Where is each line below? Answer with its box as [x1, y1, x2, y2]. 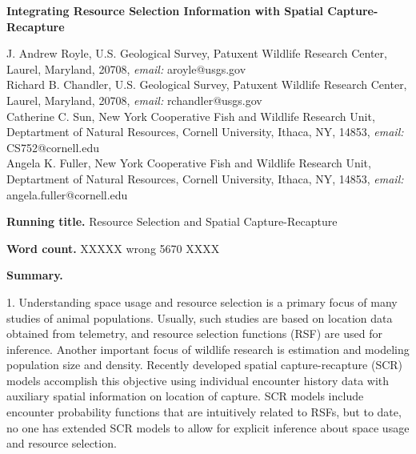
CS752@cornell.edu [6, 139, 99, 155]
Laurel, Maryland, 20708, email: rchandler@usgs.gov [6, 91, 262, 108]
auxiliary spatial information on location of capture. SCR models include [6, 388, 364, 404]
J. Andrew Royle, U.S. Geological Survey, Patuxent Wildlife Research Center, [6, 45, 387, 62]
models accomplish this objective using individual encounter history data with [6, 372, 390, 388]
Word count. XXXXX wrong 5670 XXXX [6, 239, 220, 256]
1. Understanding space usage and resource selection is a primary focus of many [6, 293, 398, 310]
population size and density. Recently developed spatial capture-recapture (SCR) [6, 356, 403, 373]
